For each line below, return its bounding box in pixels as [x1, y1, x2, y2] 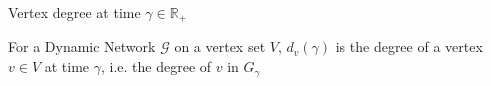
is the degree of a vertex [335, 36, 483, 57]
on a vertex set [174, 36, 266, 57]
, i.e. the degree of [100, 56, 212, 77]
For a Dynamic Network [8, 36, 156, 57]
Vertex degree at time [8, 2, 141, 22]
